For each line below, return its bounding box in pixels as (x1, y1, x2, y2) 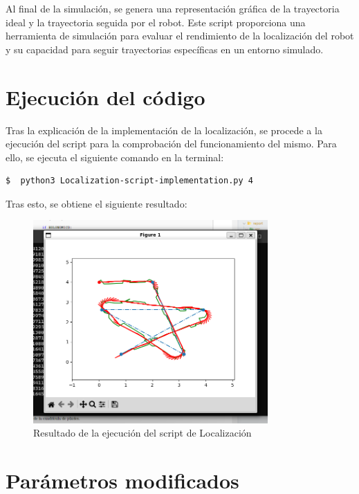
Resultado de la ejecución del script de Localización (33, 426, 252, 440)
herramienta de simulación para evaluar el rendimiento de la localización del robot (6, 28, 354, 43)
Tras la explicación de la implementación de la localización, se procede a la (6, 122, 322, 137)
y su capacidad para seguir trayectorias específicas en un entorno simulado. (6, 42, 324, 56)
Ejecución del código (6, 82, 205, 111)
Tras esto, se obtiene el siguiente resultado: (6, 196, 187, 210)
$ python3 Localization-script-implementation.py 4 (6, 176, 253, 186)
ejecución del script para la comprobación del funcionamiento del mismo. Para (6, 136, 337, 151)
